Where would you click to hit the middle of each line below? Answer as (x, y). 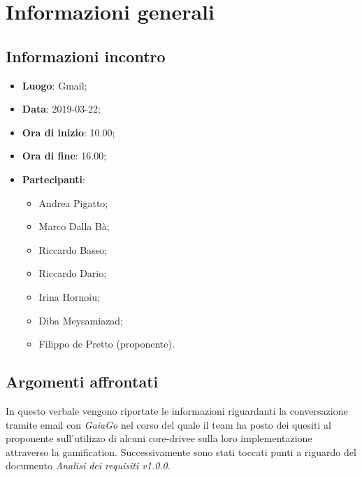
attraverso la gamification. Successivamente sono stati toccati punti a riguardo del (181, 451)
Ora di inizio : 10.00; (68, 132)
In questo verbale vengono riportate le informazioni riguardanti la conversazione (177, 410)
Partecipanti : (53, 179)
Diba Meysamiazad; (81, 320)
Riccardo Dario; (73, 273)
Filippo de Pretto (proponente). (107, 344)
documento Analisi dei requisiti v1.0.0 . (88, 465)
